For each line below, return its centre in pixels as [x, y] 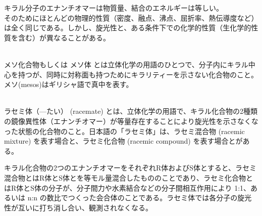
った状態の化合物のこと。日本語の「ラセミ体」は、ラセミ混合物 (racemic [124, 131]
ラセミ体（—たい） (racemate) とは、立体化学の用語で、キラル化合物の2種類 [131, 111]
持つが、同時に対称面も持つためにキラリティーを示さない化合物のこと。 [138, 74]
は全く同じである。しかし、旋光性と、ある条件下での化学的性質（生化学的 [128, 28]
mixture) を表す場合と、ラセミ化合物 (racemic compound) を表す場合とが [123, 141]
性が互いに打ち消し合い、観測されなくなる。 [78, 207]
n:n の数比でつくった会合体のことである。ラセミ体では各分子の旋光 [140, 198]
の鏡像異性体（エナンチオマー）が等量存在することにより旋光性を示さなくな [131, 121]
